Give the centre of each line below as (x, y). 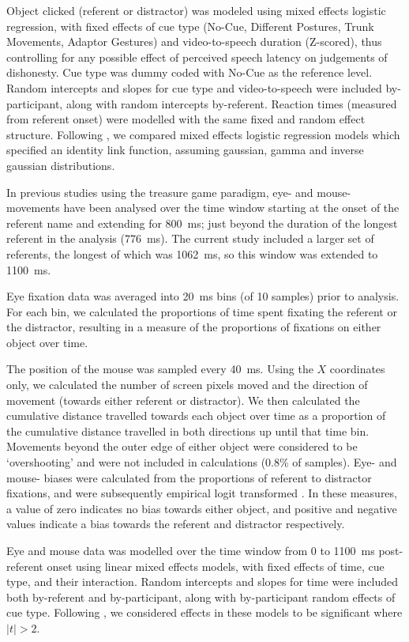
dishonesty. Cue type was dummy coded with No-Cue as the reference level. (189, 72)
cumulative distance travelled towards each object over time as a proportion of (196, 415)
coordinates (357, 369)
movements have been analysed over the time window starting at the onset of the (203, 208)
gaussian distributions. (61, 165)
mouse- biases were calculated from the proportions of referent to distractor (189, 477)
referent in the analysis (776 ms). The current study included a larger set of (190, 238)
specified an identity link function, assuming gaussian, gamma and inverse (185, 150)
